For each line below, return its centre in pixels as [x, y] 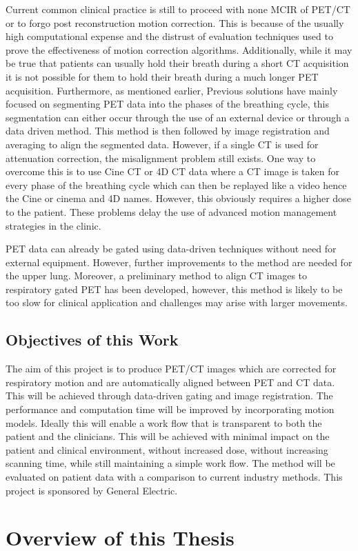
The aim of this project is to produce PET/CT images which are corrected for [171, 369]
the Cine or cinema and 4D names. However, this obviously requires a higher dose [178, 198]
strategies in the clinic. [53, 225]
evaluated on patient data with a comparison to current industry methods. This [174, 477]
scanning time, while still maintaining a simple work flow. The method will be [170, 463]
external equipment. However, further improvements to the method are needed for [179, 262]
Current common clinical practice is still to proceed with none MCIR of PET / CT [178, 9]
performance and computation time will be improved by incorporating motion [170, 409]
